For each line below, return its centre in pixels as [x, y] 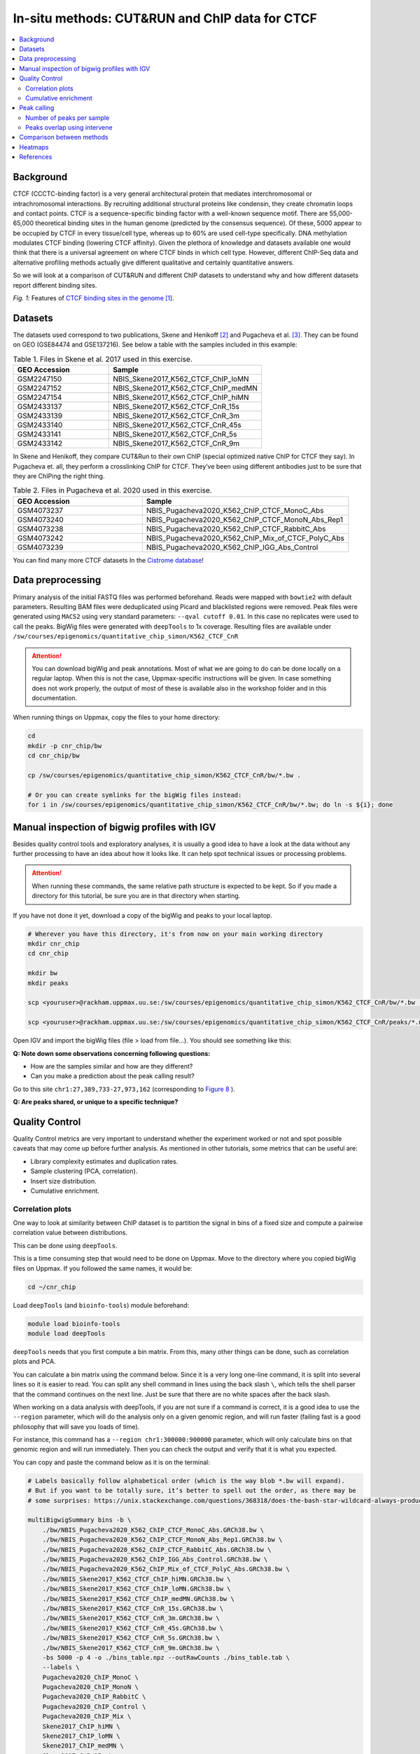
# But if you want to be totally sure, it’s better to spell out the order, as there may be [192, 1491]
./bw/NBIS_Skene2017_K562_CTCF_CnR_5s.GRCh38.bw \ [131, 1638]
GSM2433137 [40, 407]
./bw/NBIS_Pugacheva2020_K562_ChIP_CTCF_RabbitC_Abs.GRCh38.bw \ [157, 1549]
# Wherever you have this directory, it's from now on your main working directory [175, 934]
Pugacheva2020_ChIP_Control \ [94, 1706]
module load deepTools [66, 1333]
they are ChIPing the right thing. [59, 476]
